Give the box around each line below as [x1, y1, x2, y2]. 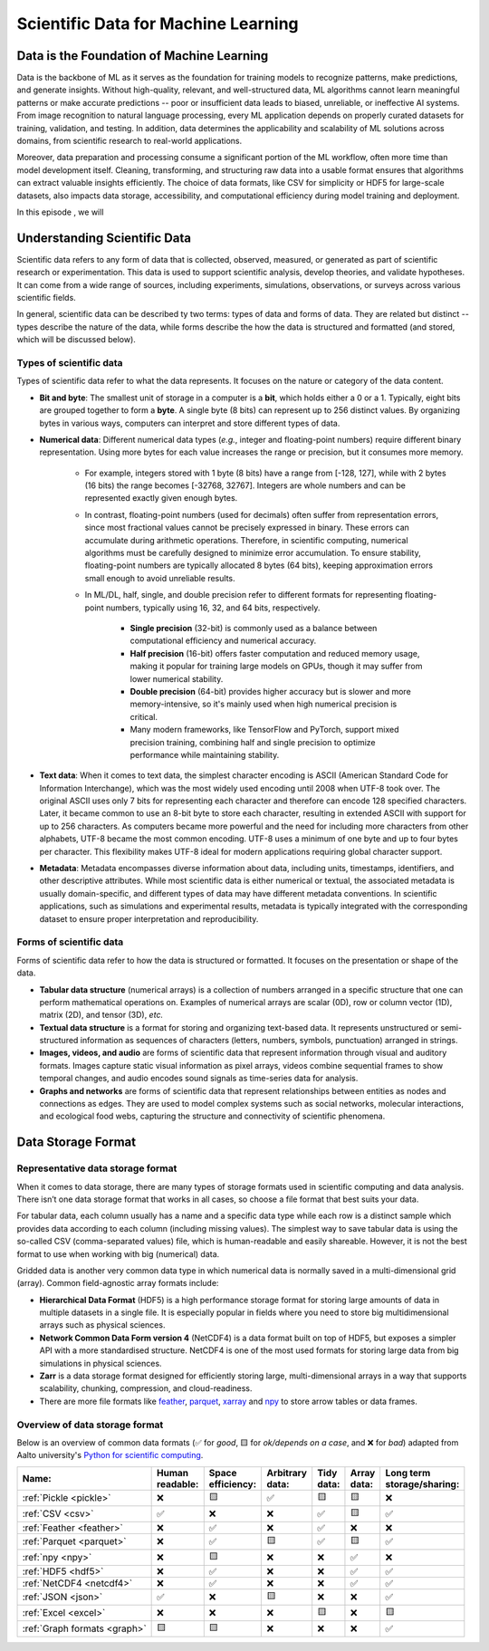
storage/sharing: [385, 1477, 460, 1490]
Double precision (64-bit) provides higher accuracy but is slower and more [129, 686, 411, 696]
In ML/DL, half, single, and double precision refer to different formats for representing [84, 590, 403, 600]
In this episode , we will [16, 206, 104, 217]
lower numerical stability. [129, 673, 224, 684]
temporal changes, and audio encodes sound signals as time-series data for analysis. [39, 1073, 359, 1084]
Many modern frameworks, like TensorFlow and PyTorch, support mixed [129, 725, 399, 735]
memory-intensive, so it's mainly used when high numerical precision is [129, 698, 398, 710]
